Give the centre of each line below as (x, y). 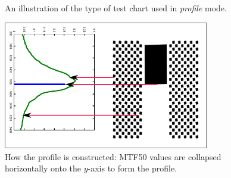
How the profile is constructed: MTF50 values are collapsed (113, 156)
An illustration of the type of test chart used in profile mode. (116, 8)
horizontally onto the (43, 168)
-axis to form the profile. (132, 168)
